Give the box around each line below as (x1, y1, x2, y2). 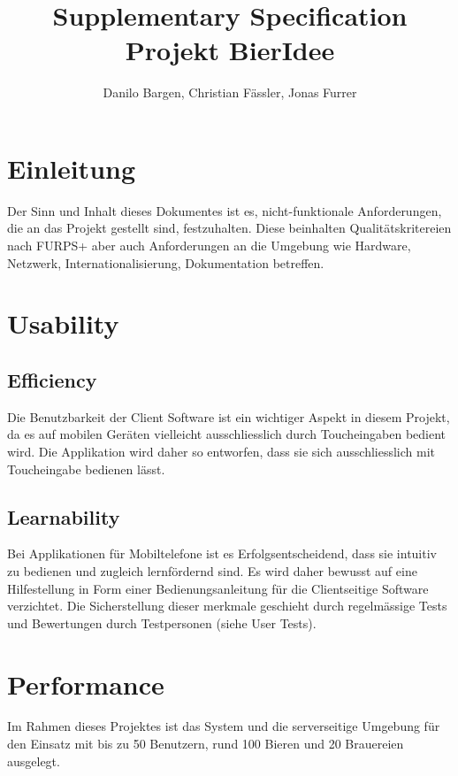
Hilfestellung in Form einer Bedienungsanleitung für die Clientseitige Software (7, 579, 429, 597)
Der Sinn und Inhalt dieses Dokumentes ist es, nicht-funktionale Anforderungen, (7, 201, 442, 219)
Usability (7, 305, 119, 342)
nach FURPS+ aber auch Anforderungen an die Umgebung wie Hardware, (7, 236, 411, 255)
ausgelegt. (7, 751, 60, 770)
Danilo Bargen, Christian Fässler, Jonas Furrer (103, 83, 357, 102)
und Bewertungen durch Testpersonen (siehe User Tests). (7, 613, 317, 632)
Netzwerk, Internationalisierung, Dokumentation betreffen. (7, 253, 324, 272)
